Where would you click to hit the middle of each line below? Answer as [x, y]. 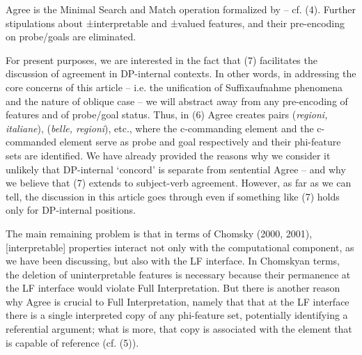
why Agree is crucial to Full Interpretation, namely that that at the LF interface [178, 301]
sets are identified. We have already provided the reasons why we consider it [168, 155]
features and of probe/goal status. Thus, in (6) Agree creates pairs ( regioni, [167, 115]
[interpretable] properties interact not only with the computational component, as [180, 247]
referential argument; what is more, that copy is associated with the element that [179, 329]
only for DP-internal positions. [71, 210]
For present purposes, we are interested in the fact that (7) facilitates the [162, 60]
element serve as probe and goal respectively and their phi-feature [200, 142]
